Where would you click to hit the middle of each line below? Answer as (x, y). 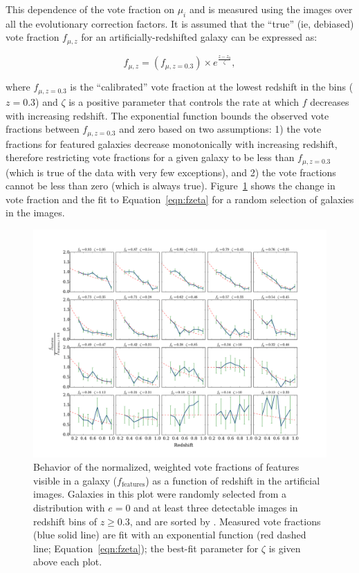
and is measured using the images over (271, 9)
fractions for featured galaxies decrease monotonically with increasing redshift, (172, 143)
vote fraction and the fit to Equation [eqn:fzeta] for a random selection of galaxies (180, 199)
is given (285, 548)
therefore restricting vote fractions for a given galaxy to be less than (150, 157)
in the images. (35, 213)
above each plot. (68, 562)
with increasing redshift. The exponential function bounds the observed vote (167, 115)
